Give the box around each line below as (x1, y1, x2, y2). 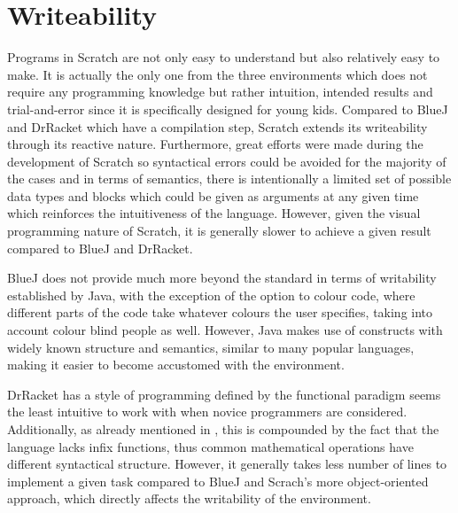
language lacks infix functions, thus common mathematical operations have (7, 437, 414, 455)
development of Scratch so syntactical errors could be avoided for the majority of (7, 152, 446, 170)
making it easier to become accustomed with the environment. (7, 355, 345, 374)
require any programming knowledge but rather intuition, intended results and (7, 82, 433, 101)
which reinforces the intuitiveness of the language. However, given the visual (7, 204, 421, 222)
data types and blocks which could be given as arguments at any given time (7, 186, 419, 205)
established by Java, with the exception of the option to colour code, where (7, 285, 415, 304)
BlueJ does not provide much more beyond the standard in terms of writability (7, 268, 437, 287)
